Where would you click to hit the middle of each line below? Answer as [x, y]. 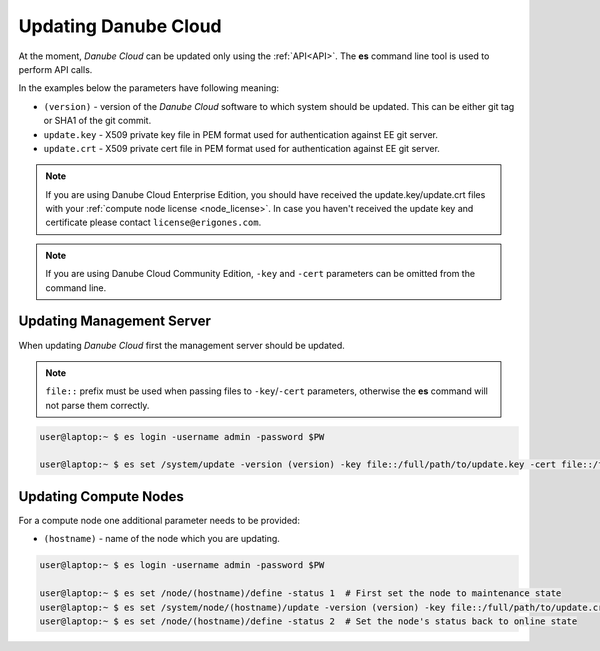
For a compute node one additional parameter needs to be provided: [159, 520]
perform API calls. [55, 69]
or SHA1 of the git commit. [97, 121]
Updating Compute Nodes [101, 496]
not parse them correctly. [97, 405]
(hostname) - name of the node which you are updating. [161, 539]
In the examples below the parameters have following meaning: [149, 88]
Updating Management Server [115, 321]
